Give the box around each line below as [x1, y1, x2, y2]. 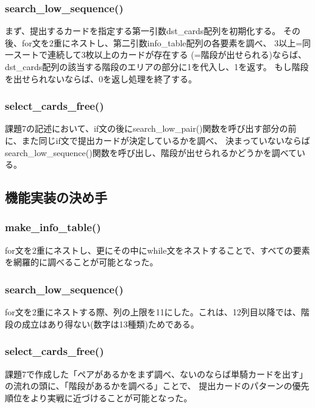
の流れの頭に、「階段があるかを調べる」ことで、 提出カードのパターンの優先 [5, 379, 310, 392]
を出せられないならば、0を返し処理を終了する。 [5, 72, 197, 85]
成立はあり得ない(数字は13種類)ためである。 [21, 317, 199, 330]
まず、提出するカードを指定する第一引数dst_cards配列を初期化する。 [5, 24, 281, 37]
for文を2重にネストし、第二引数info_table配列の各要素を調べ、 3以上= [21, 36, 303, 49]
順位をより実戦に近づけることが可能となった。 [5, 391, 193, 404]
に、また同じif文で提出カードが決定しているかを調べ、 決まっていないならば [5, 134, 310, 146]
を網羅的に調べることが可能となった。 [5, 256, 158, 268]
